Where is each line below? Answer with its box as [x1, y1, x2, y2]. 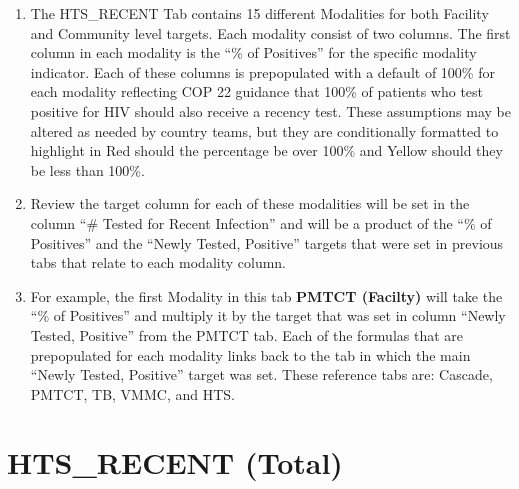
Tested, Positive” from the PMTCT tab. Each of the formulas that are [30, 324, 463, 345]
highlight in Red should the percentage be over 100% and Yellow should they [30, 140, 503, 161]
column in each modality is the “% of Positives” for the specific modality [30, 42, 477, 63]
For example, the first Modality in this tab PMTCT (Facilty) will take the [30, 285, 503, 306]
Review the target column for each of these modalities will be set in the [30, 193, 470, 214]
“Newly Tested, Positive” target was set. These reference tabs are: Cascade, [30, 364, 493, 385]
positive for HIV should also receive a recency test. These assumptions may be [30, 100, 511, 121]
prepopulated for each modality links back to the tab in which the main [30, 344, 471, 365]
